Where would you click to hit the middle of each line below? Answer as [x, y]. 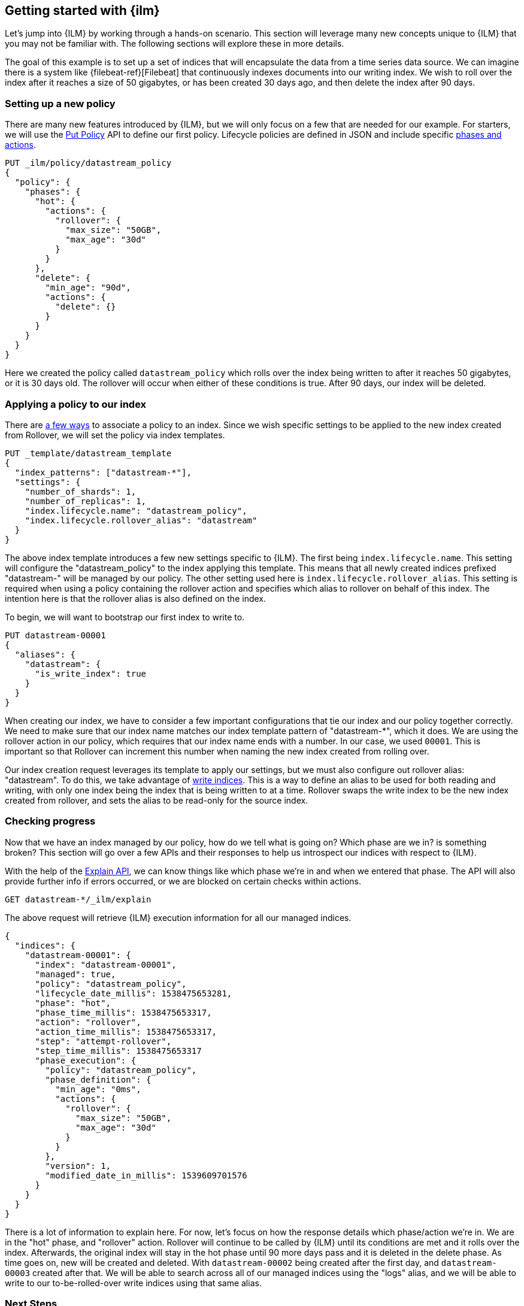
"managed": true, [75, 974]
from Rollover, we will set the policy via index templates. [115, 435]
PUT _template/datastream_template [88, 453]
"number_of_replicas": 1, [86, 501]
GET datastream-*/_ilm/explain [78, 899]
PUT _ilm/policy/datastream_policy [88, 163]
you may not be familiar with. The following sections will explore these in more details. [175, 44]
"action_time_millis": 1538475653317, [126, 1031]
